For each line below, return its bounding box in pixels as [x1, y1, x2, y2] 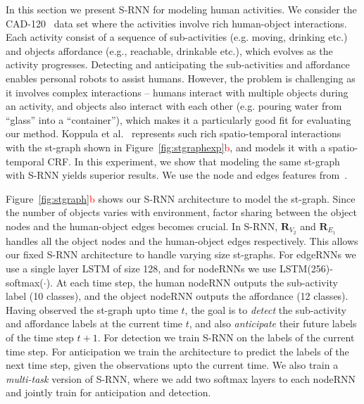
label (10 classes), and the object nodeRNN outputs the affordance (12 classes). [6, 289, 349, 303]
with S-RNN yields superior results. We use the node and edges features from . [6, 168, 348, 182]
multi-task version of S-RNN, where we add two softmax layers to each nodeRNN [6, 371, 356, 386]
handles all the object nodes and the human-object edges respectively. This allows [6, 233, 358, 248]
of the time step [6, 329, 74, 344]
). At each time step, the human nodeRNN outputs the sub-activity [46, 274, 338, 289]
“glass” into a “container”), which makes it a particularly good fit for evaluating [6, 112, 351, 127]
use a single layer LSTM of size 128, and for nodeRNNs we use [6, 260, 277, 275]
